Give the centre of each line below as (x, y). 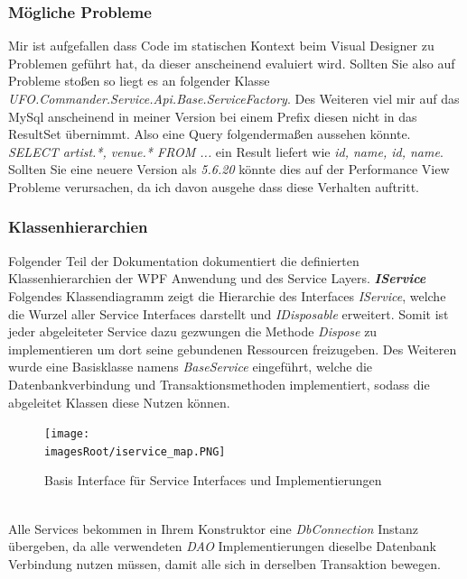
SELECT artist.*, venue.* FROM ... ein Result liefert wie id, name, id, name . (226, 151)
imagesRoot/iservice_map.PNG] (135, 451)
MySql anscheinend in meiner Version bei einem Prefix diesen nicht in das (213, 116)
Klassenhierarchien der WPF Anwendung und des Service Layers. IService (217, 278)
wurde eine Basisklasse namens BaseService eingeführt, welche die (191, 367)
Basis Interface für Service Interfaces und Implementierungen (213, 480)
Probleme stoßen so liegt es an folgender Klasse (139, 81)
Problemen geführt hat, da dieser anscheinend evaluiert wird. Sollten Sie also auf (232, 63)
